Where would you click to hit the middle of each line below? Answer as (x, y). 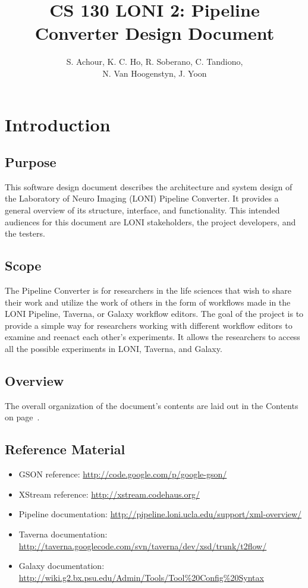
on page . (22, 417)
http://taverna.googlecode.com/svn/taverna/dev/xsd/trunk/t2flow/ (143, 545)
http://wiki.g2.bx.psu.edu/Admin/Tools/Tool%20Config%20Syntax (141, 577)
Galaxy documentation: (62, 566)
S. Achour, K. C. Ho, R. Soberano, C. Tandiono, (155, 62)
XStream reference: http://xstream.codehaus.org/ (109, 494)
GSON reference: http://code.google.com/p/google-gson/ (123, 474)
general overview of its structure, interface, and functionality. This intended (142, 210)
